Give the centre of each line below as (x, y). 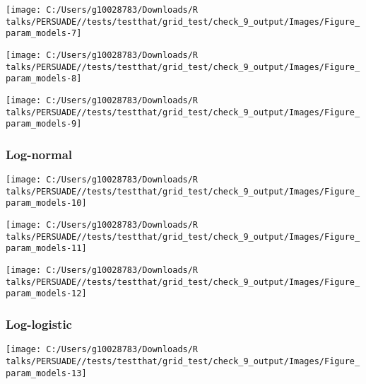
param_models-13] (46, 373)
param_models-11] (46, 249)
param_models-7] (44, 34)
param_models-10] (46, 203)
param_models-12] (46, 294)
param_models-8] (44, 79)
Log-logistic (39, 324)
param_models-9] (44, 124)
